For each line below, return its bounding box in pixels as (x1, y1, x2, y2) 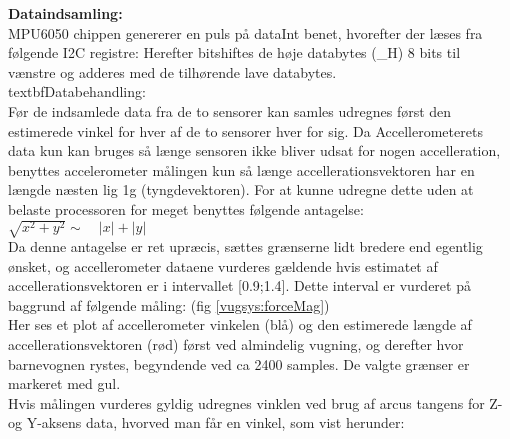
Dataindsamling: (8, 3, 123, 23)
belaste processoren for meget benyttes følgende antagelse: (8, 198, 364, 219)
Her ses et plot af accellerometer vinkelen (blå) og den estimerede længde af (8, 314, 472, 335)
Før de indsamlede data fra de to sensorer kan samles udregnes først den (8, 100, 452, 121)
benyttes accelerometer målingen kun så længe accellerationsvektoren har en (8, 159, 475, 180)
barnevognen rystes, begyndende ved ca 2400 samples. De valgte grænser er (8, 353, 470, 374)
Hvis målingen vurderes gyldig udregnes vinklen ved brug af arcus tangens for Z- (8, 392, 503, 413)
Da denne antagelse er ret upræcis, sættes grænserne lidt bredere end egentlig (8, 236, 483, 257)
